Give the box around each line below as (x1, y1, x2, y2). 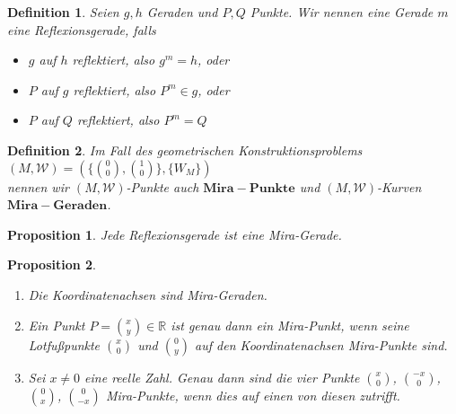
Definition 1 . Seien (7, 3, 119, 21)
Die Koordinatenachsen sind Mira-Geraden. (28, 285, 267, 304)
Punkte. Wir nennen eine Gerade (250, 3, 434, 21)
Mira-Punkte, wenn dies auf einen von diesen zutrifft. (105, 385, 400, 404)
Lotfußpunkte (28, 335, 101, 354)
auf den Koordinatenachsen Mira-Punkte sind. (195, 335, 448, 354)
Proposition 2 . (7, 255, 96, 274)
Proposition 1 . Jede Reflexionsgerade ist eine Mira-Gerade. (7, 225, 342, 243)
